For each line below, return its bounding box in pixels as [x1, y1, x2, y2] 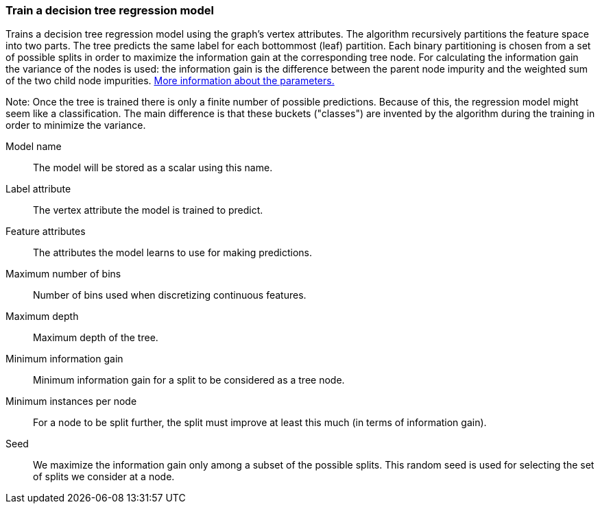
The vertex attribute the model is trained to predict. [33, 204, 263, 216]
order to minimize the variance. [5, 119, 146, 132]
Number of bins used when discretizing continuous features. [33, 289, 307, 301]
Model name [5, 140, 62, 153]
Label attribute [5, 183, 71, 195]
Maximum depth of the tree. [33, 332, 158, 344]
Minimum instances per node [5, 395, 137, 408]
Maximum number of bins [5, 268, 121, 280]
